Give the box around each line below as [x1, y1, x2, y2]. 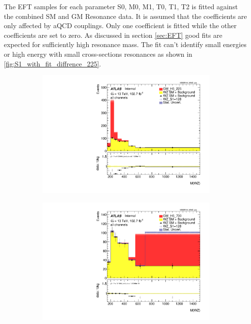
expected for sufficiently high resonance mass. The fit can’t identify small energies [4, 39, 247, 49]
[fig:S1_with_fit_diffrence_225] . [4, 58, 101, 68]
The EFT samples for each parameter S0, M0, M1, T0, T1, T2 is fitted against [4, 1, 238, 11]
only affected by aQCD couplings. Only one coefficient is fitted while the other [4, 20, 237, 31]
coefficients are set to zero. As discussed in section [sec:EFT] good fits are [4, 30, 222, 40]
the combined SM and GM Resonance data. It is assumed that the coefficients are [4, 11, 247, 21]
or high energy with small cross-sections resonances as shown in [4, 49, 192, 59]
